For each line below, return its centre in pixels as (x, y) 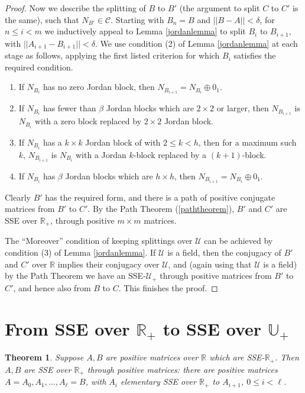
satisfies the (255, 55)
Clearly (18, 197)
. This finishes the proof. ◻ (168, 287)
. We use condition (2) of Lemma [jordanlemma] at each (196, 43)
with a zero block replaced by (88, 121)
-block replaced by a (170, 154)
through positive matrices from (216, 276)
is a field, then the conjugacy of (224, 252)
